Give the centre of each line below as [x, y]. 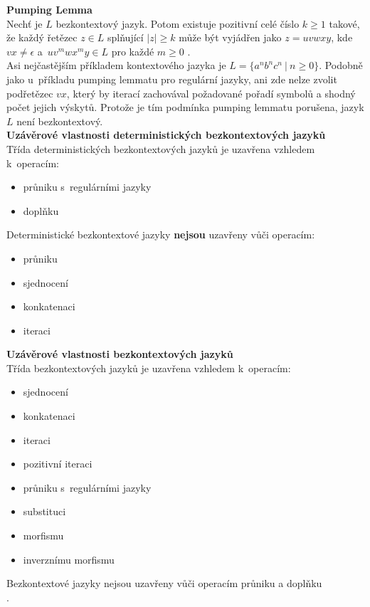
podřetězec [30, 93]
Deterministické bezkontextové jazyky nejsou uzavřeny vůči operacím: [161, 234]
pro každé [133, 51]
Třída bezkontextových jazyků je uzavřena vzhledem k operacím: [149, 368]
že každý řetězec [42, 37]
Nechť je [25, 23]
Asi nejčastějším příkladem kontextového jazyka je [116, 65]
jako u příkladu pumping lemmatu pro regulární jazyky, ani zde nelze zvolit [172, 79]
